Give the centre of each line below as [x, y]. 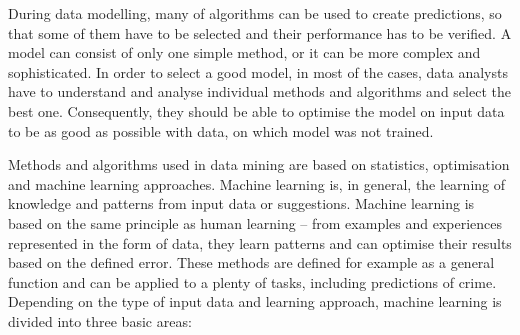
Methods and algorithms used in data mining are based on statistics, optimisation [259, 164]
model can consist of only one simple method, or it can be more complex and [244, 52]
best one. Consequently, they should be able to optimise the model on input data [256, 110]
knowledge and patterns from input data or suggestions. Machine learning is [241, 203]
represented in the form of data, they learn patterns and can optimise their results [260, 242]
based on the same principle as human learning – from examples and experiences [255, 222]
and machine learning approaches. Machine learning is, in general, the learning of [256, 183]
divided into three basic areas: [100, 320]
